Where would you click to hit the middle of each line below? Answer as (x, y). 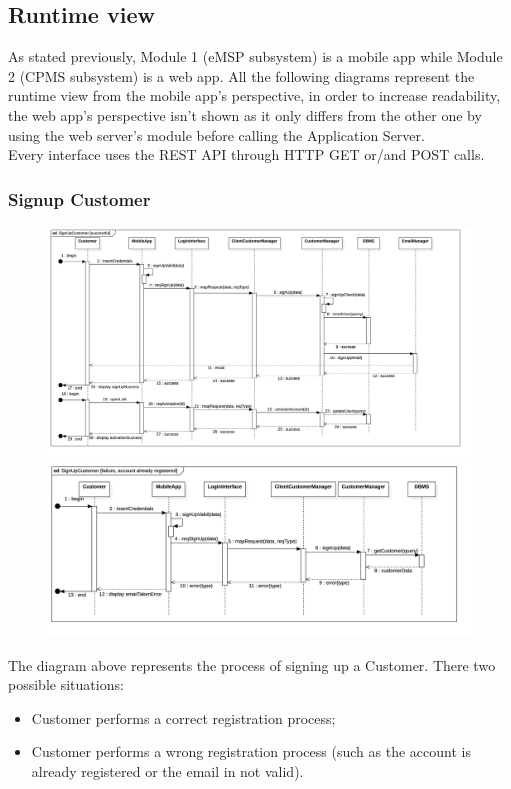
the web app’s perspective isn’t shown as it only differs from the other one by (245, 114)
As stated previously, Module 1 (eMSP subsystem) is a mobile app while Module (255, 56)
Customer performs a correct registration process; (183, 717)
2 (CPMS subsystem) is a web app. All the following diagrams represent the (241, 75)
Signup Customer (79, 198)
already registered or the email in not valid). (167, 770)
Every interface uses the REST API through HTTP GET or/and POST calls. (246, 154)
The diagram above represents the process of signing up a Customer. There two (252, 664)
